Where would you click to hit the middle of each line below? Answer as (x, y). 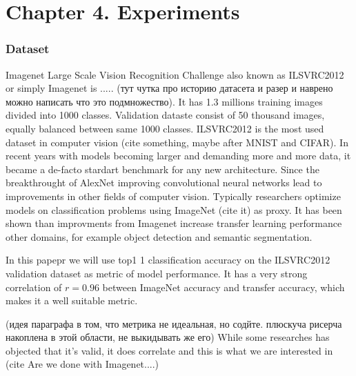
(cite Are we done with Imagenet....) (82, 364)
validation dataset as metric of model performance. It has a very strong (157, 273)
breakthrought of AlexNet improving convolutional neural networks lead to (164, 182)
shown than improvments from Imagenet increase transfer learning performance (174, 223)
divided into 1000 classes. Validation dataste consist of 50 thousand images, (165, 115)
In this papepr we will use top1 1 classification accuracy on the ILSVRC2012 (168, 260)
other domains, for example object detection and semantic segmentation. (159, 236)
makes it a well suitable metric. (72, 300)
